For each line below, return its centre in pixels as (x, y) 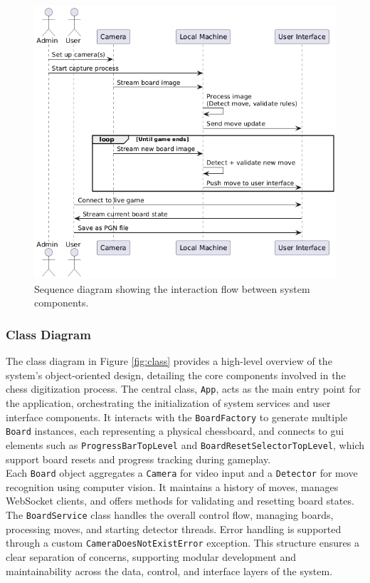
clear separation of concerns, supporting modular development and (151, 556)
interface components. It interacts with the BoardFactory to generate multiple (177, 417)
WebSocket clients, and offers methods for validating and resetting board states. (180, 501)
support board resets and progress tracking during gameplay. (138, 459)
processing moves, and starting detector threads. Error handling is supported (174, 528)
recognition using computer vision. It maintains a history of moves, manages (172, 486)
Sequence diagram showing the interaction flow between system (172, 288)
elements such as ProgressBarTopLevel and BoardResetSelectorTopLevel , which (185, 444)
